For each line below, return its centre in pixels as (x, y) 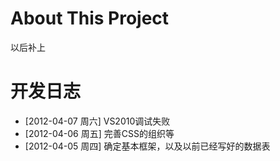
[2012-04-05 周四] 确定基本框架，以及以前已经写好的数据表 (147, 146)
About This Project (90, 18)
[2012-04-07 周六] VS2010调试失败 (97, 121)
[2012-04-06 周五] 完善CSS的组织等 (99, 133)
